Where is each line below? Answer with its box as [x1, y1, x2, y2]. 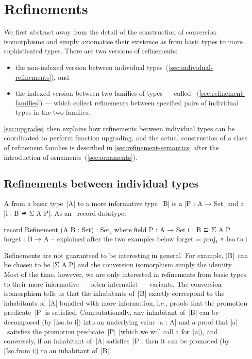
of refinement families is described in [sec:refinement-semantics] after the [4, 142, 219, 153]
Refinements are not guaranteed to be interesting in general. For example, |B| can [4, 250, 248, 260]
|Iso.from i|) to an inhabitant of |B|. [4, 345, 111, 355]
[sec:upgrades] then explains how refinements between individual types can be [4, 123, 235, 133]
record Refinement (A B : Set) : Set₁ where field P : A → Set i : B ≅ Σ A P [4, 224, 231, 234]
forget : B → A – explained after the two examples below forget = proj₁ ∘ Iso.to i [4, 234, 247, 244]
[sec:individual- [168, 62, 213, 72]
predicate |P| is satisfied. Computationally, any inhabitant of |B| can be [4, 307, 219, 317]
